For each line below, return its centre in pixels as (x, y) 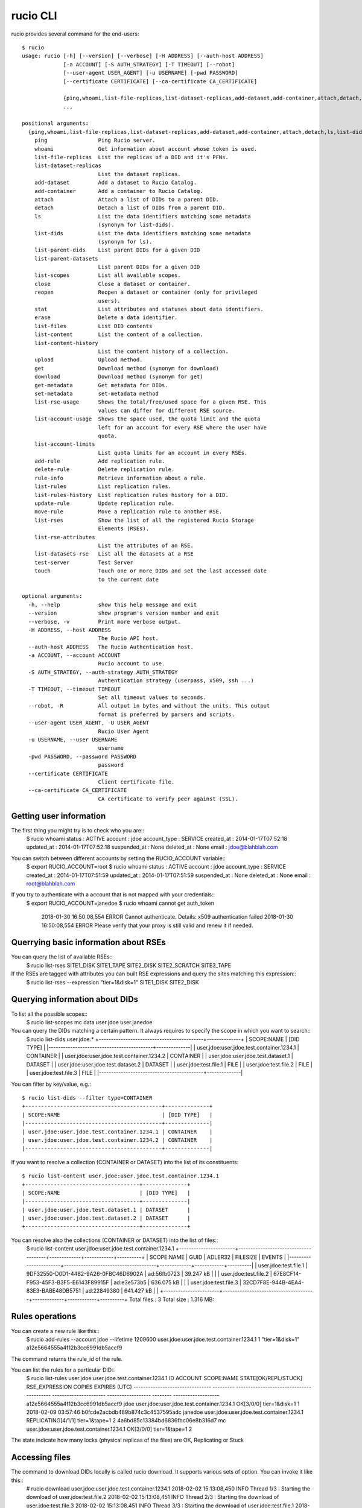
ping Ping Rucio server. (95, 141)
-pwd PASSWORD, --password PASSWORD (82, 756)
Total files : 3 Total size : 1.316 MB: (171, 1299)
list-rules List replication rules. (103, 486)
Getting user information (59, 816)
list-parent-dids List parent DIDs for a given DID (117, 250)
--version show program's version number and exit (124, 613)
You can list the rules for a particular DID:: (63, 1370)
